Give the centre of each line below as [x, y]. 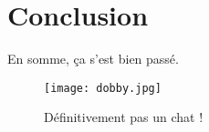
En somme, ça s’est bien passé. [93, 59]
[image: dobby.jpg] [103, 88]
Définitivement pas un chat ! [124, 117]
